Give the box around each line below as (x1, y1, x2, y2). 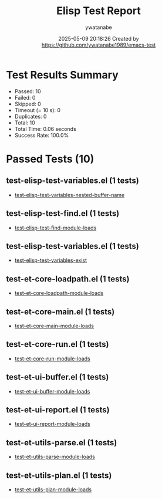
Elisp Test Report (56, 4, 141, 18)
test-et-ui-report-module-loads (14, 421, 91, 428)
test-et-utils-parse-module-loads (14, 453, 95, 461)
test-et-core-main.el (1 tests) (6, 307, 115, 317)
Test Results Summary (6, 68, 119, 81)
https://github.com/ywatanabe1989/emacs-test (41, 41, 156, 48)
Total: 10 (14, 119, 35, 126)
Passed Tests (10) (6, 152, 95, 166)
